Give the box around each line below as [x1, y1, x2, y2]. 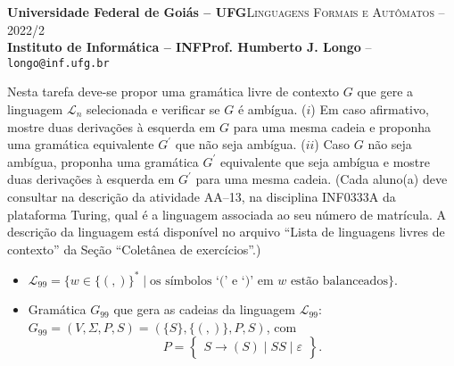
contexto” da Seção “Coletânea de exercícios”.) [7, 239, 261, 258]
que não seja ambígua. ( [175, 135, 306, 154]
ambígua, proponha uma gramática [7, 152, 199, 171]
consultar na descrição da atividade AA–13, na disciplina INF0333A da [7, 187, 396, 205]
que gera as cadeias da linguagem [113, 300, 295, 319]
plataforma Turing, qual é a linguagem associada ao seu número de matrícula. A [7, 204, 446, 223]
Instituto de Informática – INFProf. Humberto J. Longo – [7, 37, 372, 56]
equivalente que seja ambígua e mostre [219, 152, 430, 171]
